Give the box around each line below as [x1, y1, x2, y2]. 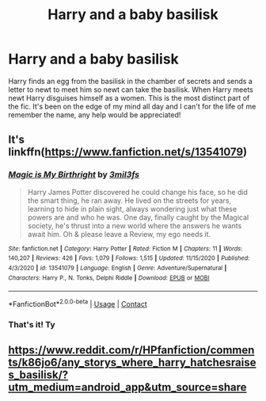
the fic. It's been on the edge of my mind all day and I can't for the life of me [8, 101, 256, 111]
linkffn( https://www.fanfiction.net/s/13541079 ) [8, 145, 248, 159]
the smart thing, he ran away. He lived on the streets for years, [27, 196, 232, 205]
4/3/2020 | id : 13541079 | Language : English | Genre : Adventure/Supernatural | [8, 264, 227, 272]
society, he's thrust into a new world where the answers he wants [27, 220, 242, 231]
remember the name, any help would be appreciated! [8, 109, 181, 120]
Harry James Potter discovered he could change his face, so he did [27, 187, 248, 197]
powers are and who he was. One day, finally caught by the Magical [27, 212, 249, 222]
